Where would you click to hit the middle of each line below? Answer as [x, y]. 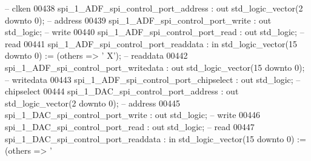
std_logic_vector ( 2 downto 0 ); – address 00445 [92, 103]
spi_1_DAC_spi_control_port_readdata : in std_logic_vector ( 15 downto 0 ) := [155, 138]
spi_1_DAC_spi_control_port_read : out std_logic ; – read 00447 [130, 126]
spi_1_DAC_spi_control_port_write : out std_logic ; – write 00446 [133, 115]
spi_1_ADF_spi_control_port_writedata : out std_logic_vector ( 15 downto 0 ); [155, 67]
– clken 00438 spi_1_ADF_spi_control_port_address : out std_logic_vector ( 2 [154, 8]
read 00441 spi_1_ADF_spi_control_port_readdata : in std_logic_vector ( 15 [151, 43]
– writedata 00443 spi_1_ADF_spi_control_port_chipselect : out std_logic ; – [153, 79]
